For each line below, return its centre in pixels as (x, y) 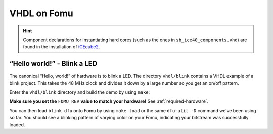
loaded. (17, 125)
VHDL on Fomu (41, 13)
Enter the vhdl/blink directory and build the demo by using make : (80, 92)
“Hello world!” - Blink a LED (53, 64)
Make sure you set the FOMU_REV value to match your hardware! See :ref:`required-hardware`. (109, 101)
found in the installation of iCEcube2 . (61, 47)
